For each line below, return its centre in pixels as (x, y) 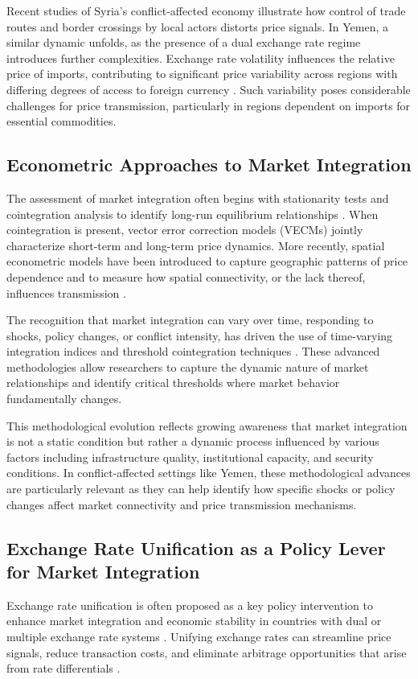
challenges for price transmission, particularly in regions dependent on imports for (209, 105)
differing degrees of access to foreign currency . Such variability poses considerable (209, 89)
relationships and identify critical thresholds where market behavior (173, 383)
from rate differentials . (64, 668)
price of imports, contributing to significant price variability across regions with (202, 74)
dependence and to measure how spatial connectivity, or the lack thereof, (186, 276)
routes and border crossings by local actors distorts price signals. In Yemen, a (198, 26)
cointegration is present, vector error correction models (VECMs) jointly (185, 230)
